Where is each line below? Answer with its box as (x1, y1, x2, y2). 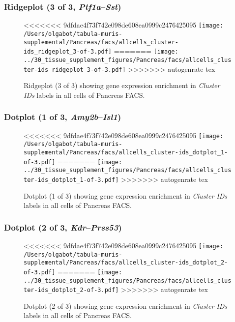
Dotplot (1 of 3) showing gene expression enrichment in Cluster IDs (24, 190, 228, 201)
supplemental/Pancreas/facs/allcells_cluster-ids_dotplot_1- (24, 148, 228, 156)
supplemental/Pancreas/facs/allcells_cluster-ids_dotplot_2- (24, 259, 228, 266)
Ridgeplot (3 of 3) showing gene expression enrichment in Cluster (24, 80, 220, 90)
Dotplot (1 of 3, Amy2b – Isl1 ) (4, 111, 121, 123)
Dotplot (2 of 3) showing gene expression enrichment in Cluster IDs (24, 300, 228, 311)
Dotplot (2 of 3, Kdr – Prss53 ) (4, 221, 122, 233)
